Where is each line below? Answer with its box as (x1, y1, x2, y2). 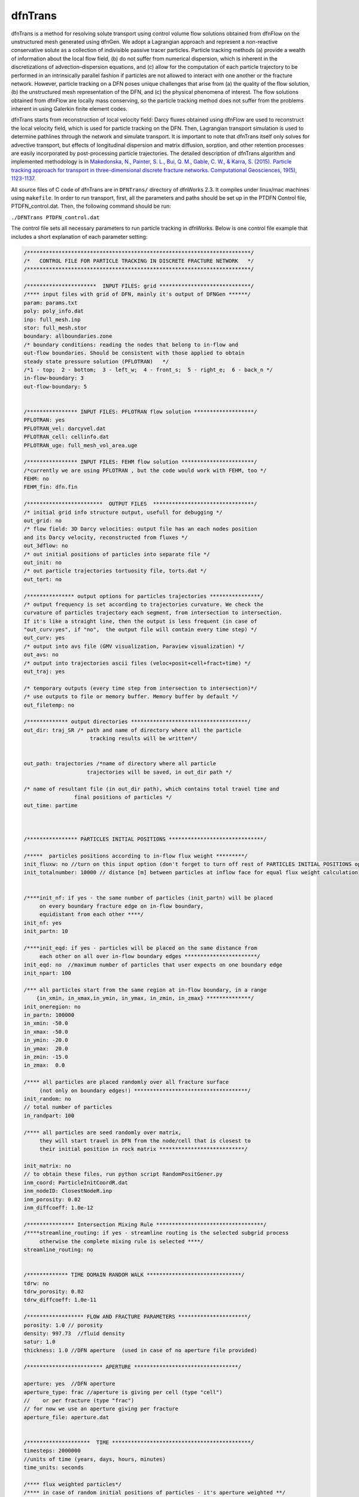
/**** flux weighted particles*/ (23, 1481, 122, 1487)
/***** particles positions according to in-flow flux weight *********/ (23, 852, 248, 859)
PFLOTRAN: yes (23, 417, 65, 423)
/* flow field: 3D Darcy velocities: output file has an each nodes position (23, 526, 257, 532)
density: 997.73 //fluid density (23, 1330, 125, 1337)
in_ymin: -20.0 (23, 1037, 68, 1044)
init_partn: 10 (23, 928, 68, 935)
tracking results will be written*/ (90, 735, 197, 742)
